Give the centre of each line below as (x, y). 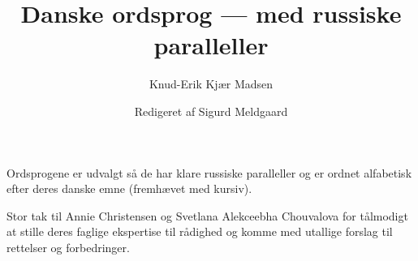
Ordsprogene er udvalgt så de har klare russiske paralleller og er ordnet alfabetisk (209, 172)
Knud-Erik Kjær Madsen (211, 84)
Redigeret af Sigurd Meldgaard (211, 111)
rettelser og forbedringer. (68, 247)
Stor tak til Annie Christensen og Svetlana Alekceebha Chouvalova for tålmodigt (207, 215)
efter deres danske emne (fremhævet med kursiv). (129, 188)
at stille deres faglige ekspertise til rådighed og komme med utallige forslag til (200, 231)
